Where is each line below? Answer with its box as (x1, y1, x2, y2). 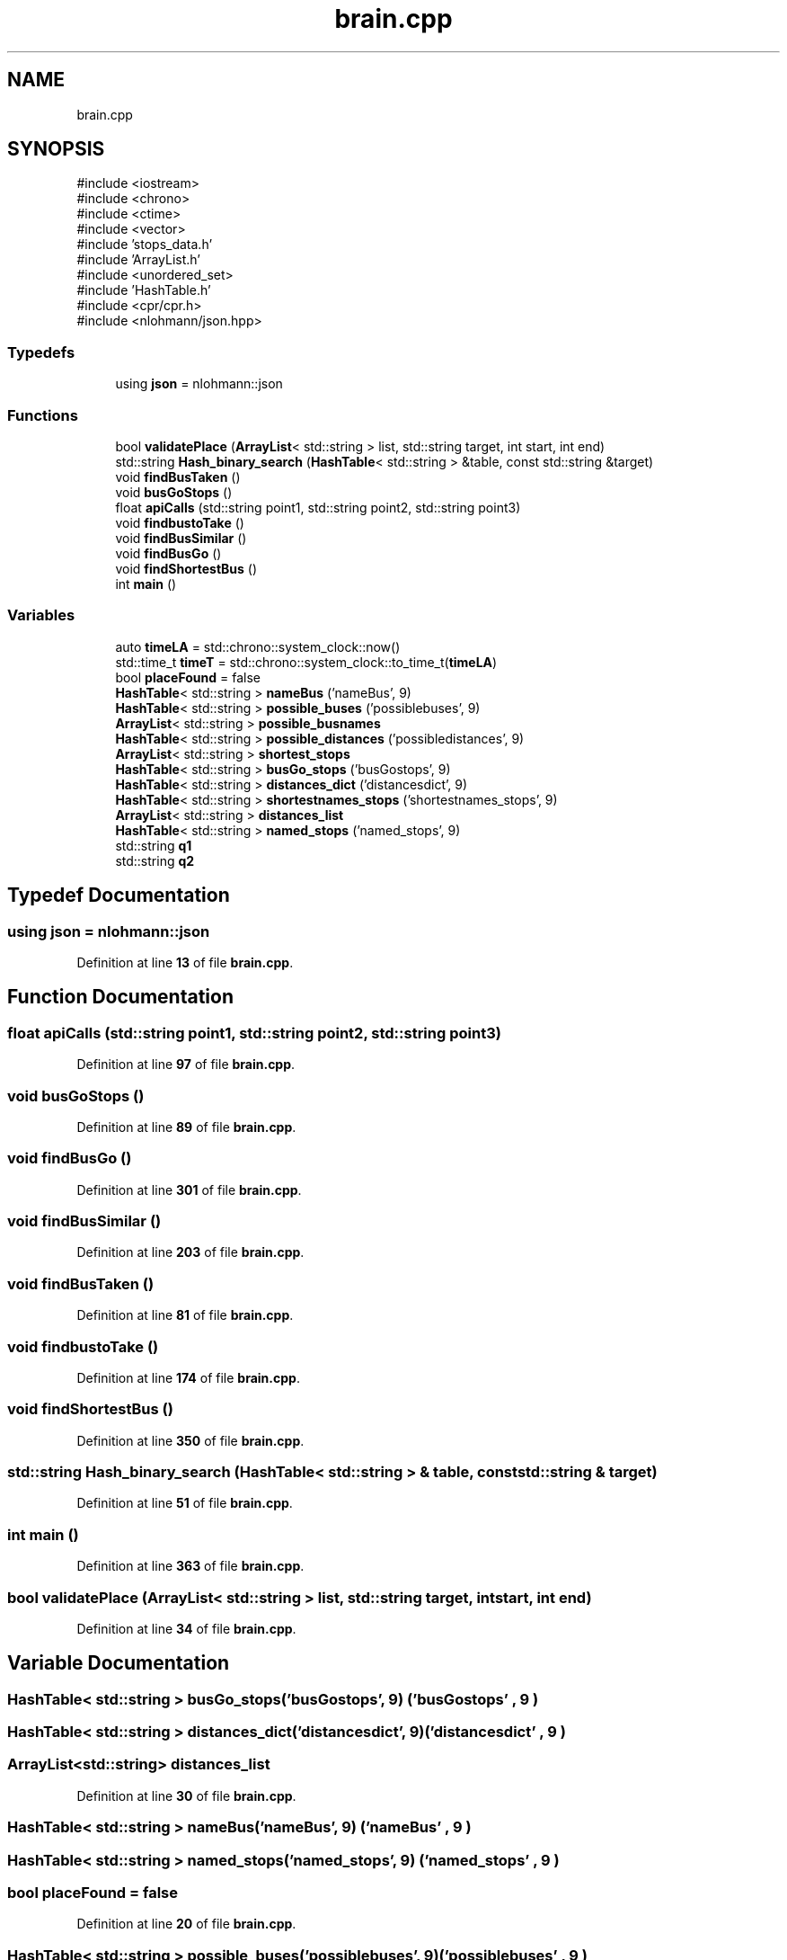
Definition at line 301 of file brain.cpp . (76, 1181, 302, 1198)
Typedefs (7, 343, 75, 361)
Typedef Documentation (7, 884, 230, 907)
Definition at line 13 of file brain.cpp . (76, 954, 294, 970)
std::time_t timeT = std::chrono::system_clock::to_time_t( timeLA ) (115, 654, 498, 670)
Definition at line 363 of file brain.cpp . (76, 1558, 305, 1574)
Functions (7, 405, 78, 424)
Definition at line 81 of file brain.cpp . (76, 1307, 294, 1323)
